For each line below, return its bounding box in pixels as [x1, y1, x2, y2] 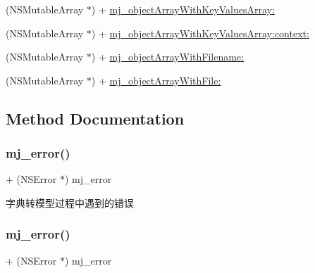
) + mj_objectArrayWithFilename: [91, 49, 244, 64]
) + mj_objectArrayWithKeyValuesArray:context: [91, 25, 309, 40]
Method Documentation [6, 107, 185, 129]
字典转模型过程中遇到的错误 [6, 195, 134, 210]
